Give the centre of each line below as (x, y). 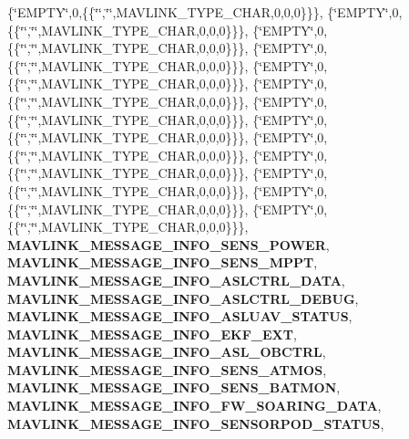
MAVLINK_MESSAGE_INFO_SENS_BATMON (172, 387)
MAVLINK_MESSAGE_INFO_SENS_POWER (167, 244)
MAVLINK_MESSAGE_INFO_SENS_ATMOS (165, 369)
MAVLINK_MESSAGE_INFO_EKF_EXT (150, 334)
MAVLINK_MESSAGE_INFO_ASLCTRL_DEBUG (181, 298)
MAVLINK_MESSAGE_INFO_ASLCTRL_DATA (174, 280)
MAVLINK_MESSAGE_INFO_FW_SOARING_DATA (193, 406)
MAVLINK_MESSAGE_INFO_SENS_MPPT (161, 262)
